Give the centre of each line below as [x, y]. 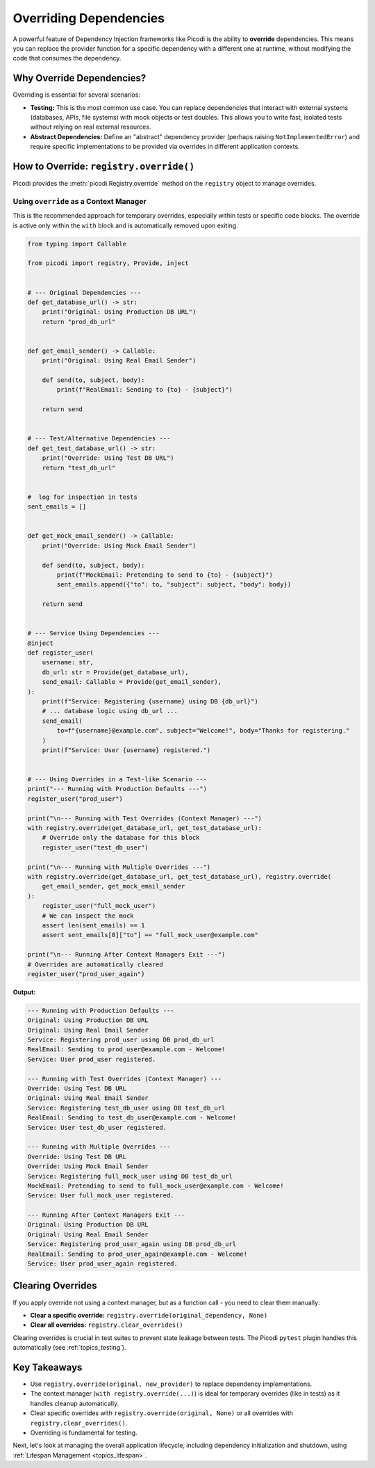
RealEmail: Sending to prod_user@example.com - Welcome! [126, 1050]
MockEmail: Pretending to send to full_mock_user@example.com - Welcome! [156, 1186]
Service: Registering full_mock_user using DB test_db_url [130, 1176]
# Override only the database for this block [121, 838]
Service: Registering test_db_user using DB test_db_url [126, 1108]
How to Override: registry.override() [104, 166]
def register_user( [60, 653]
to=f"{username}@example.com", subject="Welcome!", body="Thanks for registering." [203, 731]
